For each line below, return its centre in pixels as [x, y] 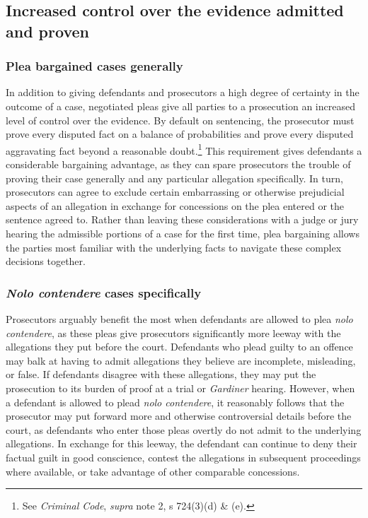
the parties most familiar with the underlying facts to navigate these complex [174, 247]
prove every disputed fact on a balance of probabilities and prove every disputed [180, 134]
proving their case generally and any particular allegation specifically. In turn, [174, 178]
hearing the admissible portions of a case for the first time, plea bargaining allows [183, 233]
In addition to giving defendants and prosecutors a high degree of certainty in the [183, 92]
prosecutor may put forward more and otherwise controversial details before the [179, 416]
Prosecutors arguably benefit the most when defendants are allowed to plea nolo [179, 318]
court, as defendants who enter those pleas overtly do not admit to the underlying [184, 429]
